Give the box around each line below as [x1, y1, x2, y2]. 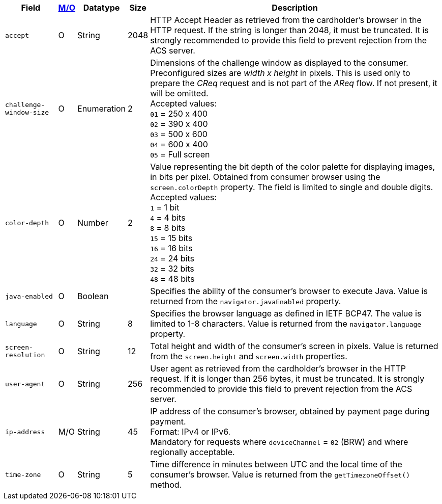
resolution [5, 351, 45, 359]
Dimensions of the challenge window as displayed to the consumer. [150, 58, 408, 68]
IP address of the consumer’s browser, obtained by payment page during [150, 406, 430, 416]
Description [272, 3, 318, 13]
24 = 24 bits [150, 253, 194, 263]
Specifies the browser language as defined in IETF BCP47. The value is [150, 308, 422, 319]
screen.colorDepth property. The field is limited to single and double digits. [150, 182, 433, 192]
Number [77, 218, 108, 228]
